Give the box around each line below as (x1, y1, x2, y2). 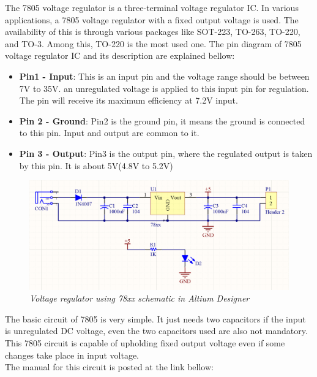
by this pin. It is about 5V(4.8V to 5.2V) (19, 159, 173, 172)
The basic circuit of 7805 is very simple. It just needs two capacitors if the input (5, 312, 306, 325)
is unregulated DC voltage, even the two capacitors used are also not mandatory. (5, 324, 308, 337)
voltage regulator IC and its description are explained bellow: (5, 49, 235, 62)
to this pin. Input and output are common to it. (19, 126, 200, 139)
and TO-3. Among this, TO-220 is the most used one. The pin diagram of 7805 (5, 37, 302, 50)
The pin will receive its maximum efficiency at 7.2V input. (19, 94, 238, 107)
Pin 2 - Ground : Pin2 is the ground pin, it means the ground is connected (19, 114, 305, 127)
